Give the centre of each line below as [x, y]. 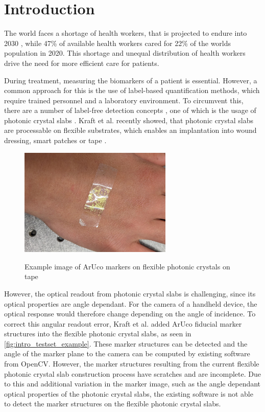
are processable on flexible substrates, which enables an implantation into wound [130, 130]
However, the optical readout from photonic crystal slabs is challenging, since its [130, 293]
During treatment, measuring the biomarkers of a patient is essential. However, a [131, 80]
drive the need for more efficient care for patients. [82, 63]
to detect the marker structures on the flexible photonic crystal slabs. [113, 404]
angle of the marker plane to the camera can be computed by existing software [127, 353]
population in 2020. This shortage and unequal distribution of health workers [125, 53]
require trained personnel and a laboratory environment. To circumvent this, [124, 100]
